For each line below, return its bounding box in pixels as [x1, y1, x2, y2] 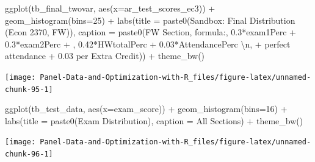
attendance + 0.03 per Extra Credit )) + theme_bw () [5, 49, 205, 62]
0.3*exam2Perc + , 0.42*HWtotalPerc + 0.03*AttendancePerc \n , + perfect [5, 37, 291, 50]
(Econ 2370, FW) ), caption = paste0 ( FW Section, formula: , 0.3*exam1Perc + [5, 26, 297, 38]
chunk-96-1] [5, 150, 53, 159]
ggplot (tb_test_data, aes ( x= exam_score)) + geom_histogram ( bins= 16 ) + [5, 102, 288, 115]
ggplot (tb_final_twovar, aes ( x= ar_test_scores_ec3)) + [5, 2, 215, 14]
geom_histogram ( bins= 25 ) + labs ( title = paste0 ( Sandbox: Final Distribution [5, 13, 295, 26]
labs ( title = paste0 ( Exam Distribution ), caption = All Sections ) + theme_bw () [5, 114, 303, 127]
